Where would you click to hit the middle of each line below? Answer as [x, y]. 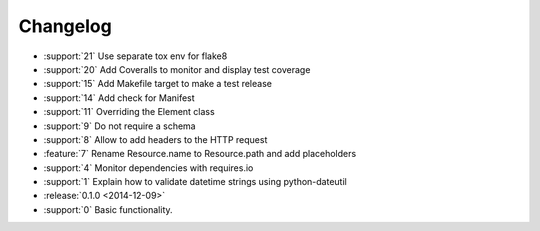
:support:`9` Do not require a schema [119, 126]
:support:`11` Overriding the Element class [129, 112]
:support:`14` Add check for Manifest [119, 97]
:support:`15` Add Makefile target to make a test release [157, 84]
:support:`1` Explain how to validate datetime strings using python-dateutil [195, 182]
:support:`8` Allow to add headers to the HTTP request [155, 139]
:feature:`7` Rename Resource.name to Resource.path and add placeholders [200, 154]
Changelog [65, 26]
